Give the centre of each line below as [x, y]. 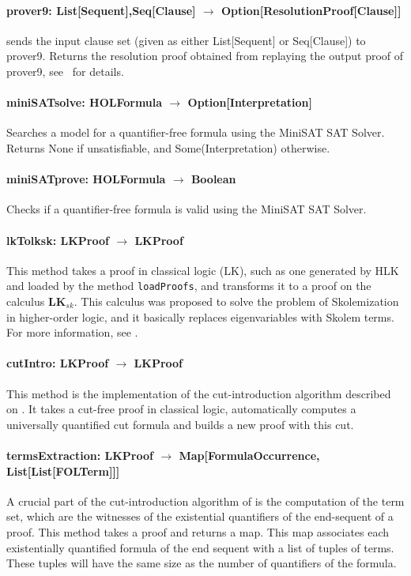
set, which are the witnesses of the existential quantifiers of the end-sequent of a [200, 516]
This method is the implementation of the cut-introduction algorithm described [199, 393]
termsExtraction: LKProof [80, 455]
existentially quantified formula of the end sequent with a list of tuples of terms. [200, 547]
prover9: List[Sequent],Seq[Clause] [101, 10]
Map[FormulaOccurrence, [249, 455]
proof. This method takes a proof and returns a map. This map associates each [198, 531]
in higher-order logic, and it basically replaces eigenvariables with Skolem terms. [200, 316]
